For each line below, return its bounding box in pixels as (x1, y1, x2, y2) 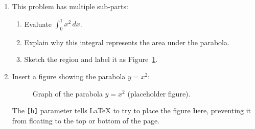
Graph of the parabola (32, 88, 103, 99)
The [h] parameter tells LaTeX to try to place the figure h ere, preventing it (12, 105, 251, 116)
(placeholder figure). (127, 88, 191, 99)
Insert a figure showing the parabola (12, 71, 126, 82)
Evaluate (24, 18, 52, 29)
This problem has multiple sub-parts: (12, 1, 128, 11)
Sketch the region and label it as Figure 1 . (24, 54, 158, 64)
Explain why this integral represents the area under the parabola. (24, 37, 229, 47)
